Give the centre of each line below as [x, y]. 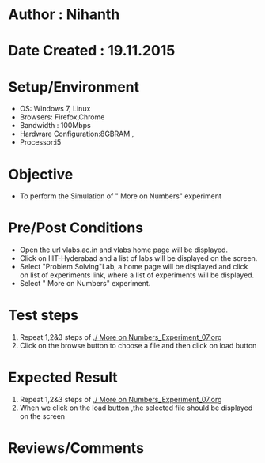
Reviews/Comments [76, 448]
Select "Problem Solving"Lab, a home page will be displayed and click [134, 267]
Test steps [44, 316]
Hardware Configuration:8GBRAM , [77, 134]
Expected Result [63, 378]
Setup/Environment [74, 87]
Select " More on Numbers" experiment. [85, 284]
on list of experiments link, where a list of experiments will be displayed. [137, 275]
